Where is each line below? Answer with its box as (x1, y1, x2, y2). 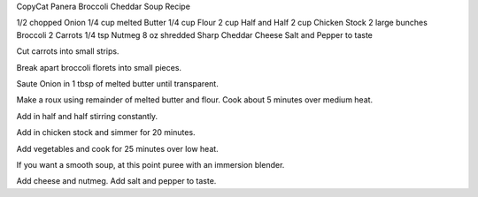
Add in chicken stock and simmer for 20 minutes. (16, 127, 196, 138)
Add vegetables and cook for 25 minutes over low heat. (16, 143, 219, 154)
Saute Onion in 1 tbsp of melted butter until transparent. (16, 78, 219, 88)
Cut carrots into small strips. (16, 46, 119, 57)
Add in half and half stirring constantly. (16, 110, 158, 121)
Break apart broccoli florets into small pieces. (16, 62, 181, 72)
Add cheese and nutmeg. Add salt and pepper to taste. (16, 176, 217, 186)
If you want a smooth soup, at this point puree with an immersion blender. (16, 159, 285, 170)
